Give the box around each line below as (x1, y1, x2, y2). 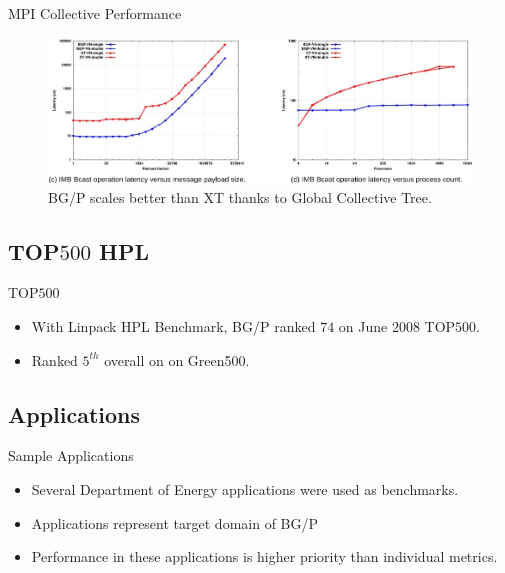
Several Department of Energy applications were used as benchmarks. (31, 479, 459, 500)
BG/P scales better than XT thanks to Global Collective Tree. (48, 186, 432, 207)
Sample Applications (8, 445, 134, 466)
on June (338, 316, 388, 337)
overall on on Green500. (104, 349, 250, 370)
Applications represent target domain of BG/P (31, 512, 319, 533)
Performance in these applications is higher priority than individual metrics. (31, 546, 498, 567)
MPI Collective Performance (8, 3, 182, 23)
